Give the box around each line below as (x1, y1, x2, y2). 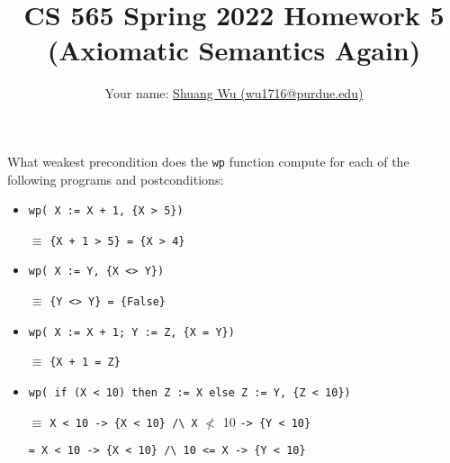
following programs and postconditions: (7, 169, 224, 188)
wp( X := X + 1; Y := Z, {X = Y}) (28, 325, 235, 339)
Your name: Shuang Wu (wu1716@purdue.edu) (104, 84, 364, 103)
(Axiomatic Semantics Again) (47, 32, 421, 68)
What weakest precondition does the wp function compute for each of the (7, 151, 409, 170)
